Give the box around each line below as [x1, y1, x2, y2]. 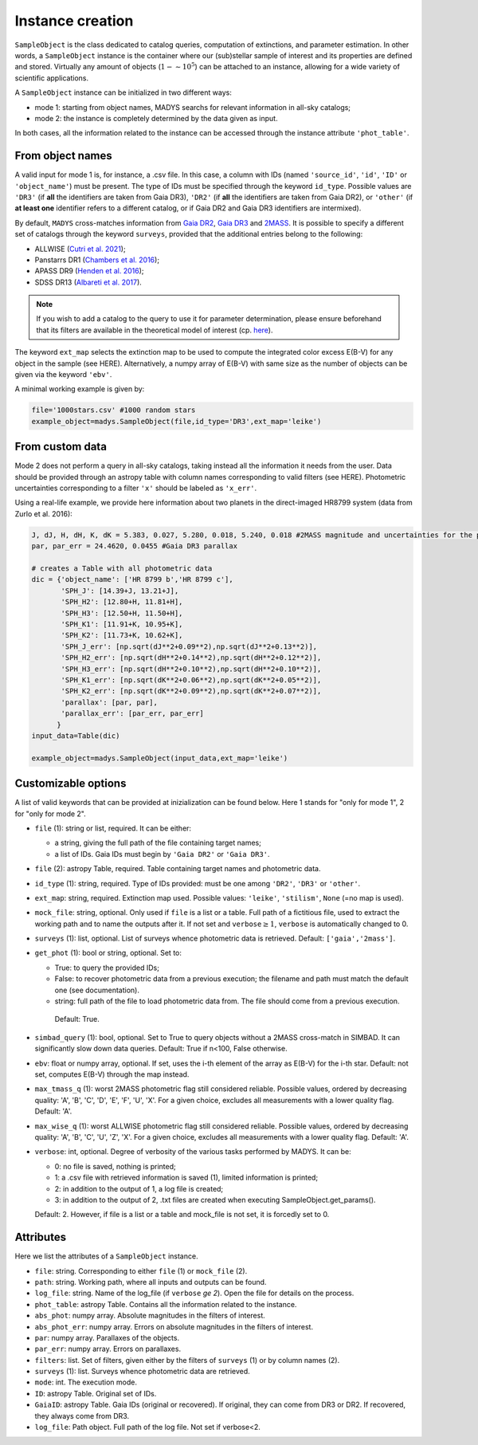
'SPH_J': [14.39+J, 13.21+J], [61, 586, 179, 595]
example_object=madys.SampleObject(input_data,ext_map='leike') [31, 753, 288, 763]
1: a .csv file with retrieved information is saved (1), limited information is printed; [54, 1172, 319, 1183]
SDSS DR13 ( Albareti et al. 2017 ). [34, 277, 143, 287]
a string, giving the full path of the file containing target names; [54, 838, 262, 848]
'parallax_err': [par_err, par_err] [61, 709, 205, 718]
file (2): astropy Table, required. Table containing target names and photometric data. [34, 864, 321, 874]
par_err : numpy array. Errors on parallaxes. [34, 1344, 182, 1354]
